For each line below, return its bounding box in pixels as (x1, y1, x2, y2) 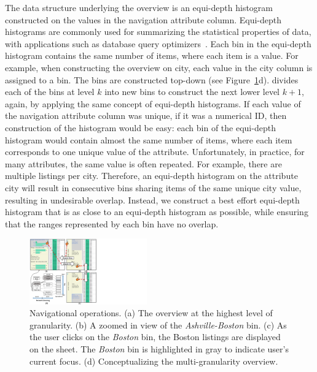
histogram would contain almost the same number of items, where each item (5, 133, 292, 146)
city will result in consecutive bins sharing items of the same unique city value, (5, 181, 302, 194)
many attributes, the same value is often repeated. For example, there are (5, 157, 282, 170)
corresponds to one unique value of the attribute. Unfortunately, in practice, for (5, 145, 305, 158)
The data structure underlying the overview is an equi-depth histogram (5, 1, 273, 13)
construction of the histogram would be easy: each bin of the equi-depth (5, 121, 276, 134)
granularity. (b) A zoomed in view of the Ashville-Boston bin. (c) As (29, 318, 287, 331)
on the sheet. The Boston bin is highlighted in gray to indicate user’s (29, 342, 289, 355)
